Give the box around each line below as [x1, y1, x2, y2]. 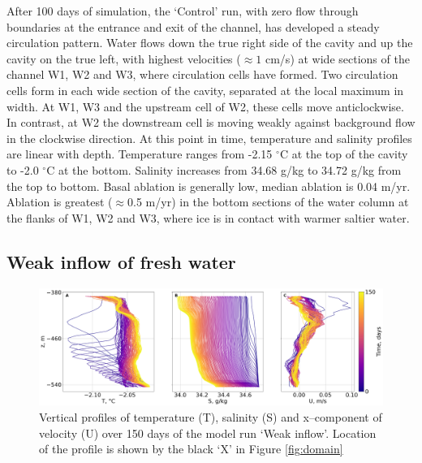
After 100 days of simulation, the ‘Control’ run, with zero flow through [6, 2, 359, 19]
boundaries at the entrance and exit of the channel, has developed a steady [6, 18, 380, 35]
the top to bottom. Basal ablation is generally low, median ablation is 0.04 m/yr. [6, 177, 411, 194]
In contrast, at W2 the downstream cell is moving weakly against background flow [6, 114, 416, 131]
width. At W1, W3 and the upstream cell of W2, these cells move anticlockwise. [6, 97, 404, 115]
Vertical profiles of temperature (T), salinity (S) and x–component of [39, 409, 382, 426]
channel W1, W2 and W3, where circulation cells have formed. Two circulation [6, 66, 398, 83]
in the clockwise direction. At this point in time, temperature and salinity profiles [6, 129, 412, 146]
